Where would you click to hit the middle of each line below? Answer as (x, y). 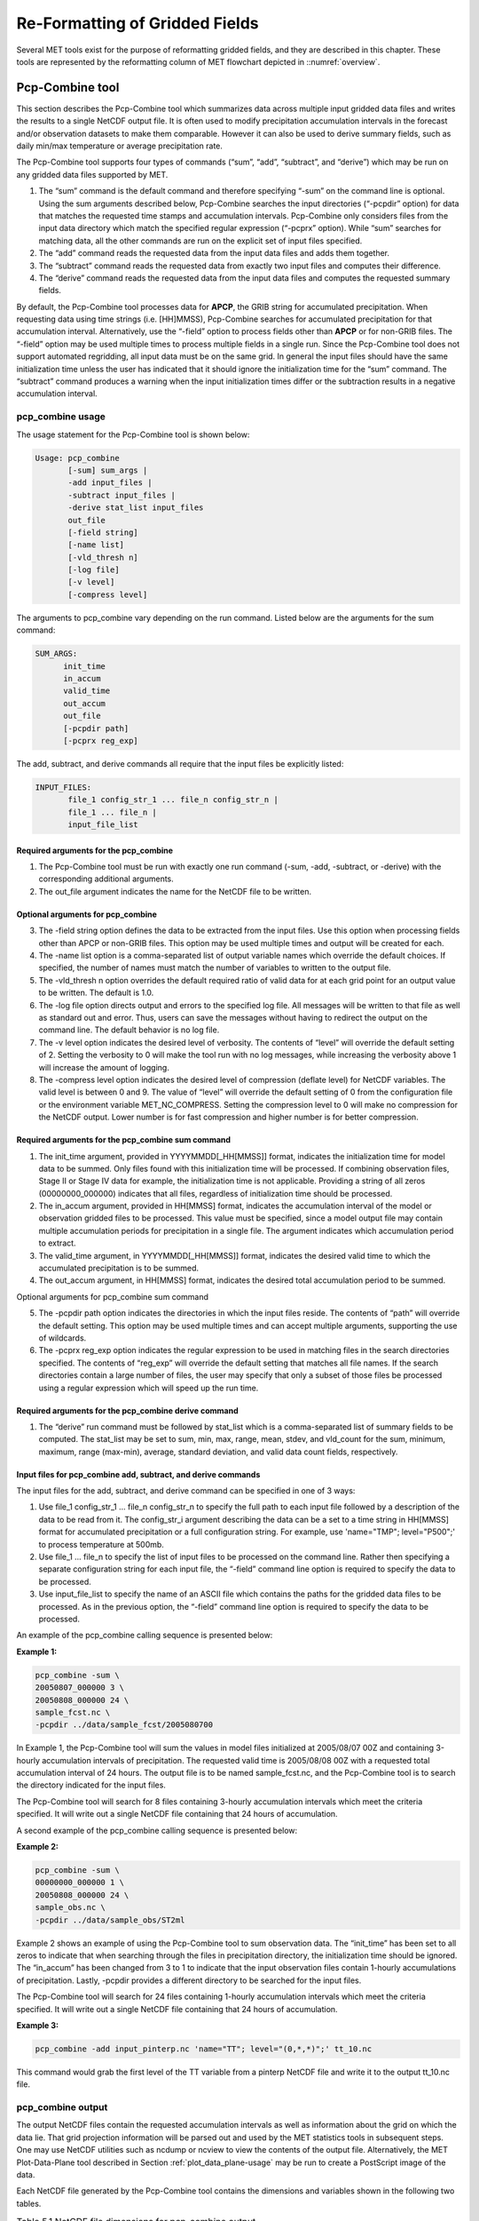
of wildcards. (63, 1338)
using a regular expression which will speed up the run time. (149, 1388)
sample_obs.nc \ (71, 1907)
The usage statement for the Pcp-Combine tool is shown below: (133, 434)
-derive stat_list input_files (136, 508)
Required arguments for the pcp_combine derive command (127, 1410)
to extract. (57, 1243)
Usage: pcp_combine (77, 458)
